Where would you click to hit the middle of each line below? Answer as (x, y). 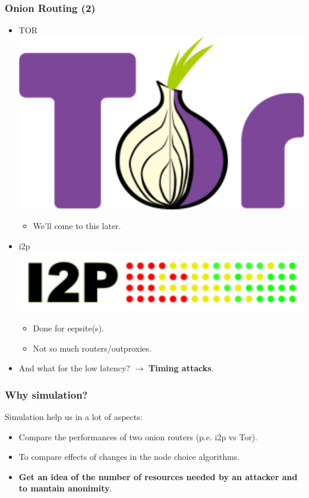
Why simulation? (46, 394)
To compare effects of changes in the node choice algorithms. (129, 457)
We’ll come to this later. (77, 226)
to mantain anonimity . (65, 488)
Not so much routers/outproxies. (92, 348)
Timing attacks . (181, 368)
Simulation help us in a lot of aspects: (74, 416)
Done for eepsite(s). (68, 328)
